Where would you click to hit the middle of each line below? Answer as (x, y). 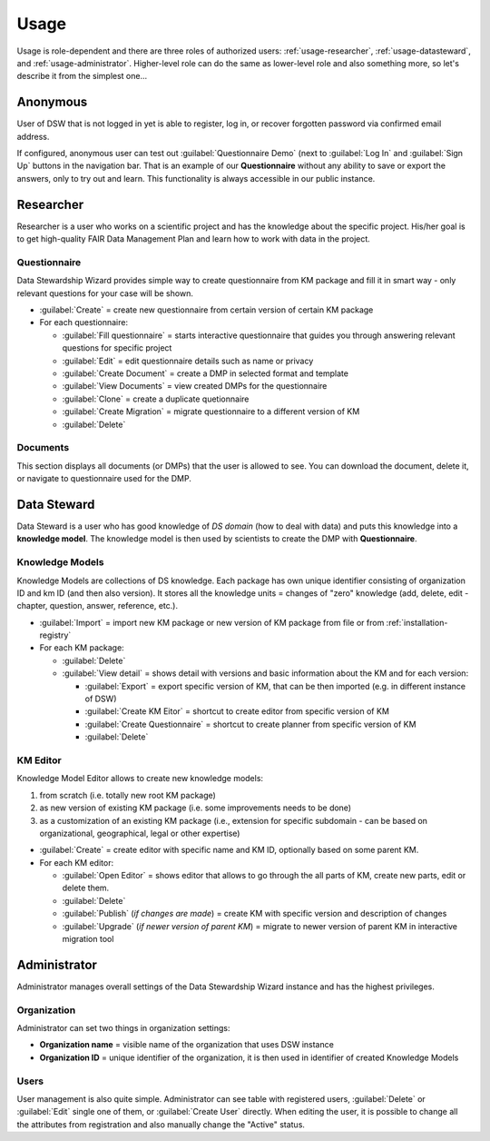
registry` (55, 635)
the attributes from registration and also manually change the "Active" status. (161, 1124)
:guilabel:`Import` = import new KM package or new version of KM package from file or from (212, 622)
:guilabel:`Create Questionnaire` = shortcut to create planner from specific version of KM (250, 724)
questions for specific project (117, 348)
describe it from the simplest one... (82, 76)
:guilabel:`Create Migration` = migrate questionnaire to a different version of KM (211, 412)
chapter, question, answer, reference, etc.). (98, 606)
